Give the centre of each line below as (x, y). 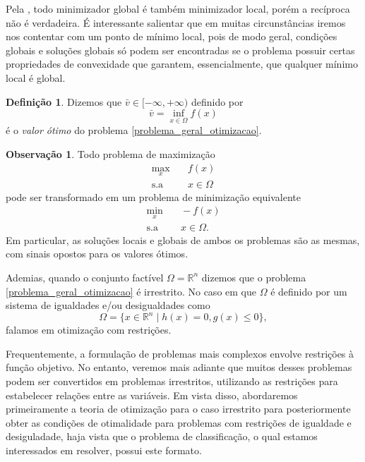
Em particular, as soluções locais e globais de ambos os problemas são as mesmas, (183, 239)
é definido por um (309, 291)
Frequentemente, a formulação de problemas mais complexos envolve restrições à (180, 353)
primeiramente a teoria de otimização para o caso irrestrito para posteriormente (178, 409)
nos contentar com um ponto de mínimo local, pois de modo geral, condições (172, 36)
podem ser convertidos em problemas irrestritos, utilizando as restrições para (172, 381)
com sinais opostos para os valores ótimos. (97, 254)
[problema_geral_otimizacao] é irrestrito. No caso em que (131, 291)
